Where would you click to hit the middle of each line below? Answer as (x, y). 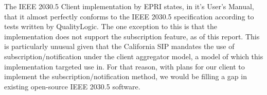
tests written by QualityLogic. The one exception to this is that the (111, 26)
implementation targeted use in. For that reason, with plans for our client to (124, 66)
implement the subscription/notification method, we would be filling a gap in (126, 76)
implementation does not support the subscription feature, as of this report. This (132, 36)
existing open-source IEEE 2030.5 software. (72, 86)
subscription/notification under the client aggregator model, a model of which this (134, 56)
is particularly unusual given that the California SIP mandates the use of (119, 46)
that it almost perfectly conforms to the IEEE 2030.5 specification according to (129, 16)
